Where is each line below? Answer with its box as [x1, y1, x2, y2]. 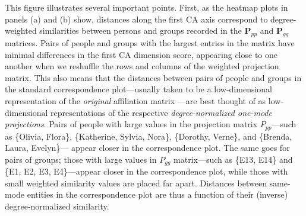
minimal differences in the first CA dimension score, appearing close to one [5, 48, 278, 60]
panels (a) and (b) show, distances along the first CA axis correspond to [5, 12, 268, 25]
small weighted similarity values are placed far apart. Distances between [5, 176, 267, 189]
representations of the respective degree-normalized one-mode [51, 106, 272, 118]
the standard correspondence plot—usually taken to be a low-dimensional [5, 83, 273, 95]
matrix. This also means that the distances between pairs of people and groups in [5, 71, 302, 83]
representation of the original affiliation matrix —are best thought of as [5, 94, 266, 107]
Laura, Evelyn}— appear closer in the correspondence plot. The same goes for [5, 141, 290, 154]
